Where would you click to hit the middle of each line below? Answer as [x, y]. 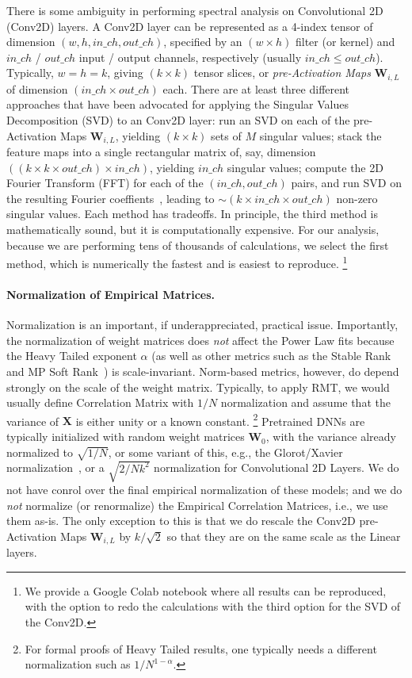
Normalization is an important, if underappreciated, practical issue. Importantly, [202, 325]
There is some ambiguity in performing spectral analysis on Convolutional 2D [195, 10]
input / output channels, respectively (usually [190, 57]
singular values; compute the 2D [305, 167]
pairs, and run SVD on [346, 183]
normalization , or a [55, 467]
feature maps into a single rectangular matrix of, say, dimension [161, 152]
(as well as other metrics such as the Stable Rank [271, 356]
